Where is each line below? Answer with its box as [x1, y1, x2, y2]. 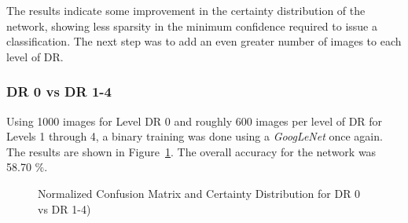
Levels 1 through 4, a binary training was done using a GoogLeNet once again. [6, 128, 383, 144]
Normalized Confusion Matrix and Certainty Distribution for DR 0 [38, 185, 361, 201]
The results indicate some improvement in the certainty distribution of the [6, 2, 366, 18]
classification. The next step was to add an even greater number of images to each [6, 33, 402, 49]
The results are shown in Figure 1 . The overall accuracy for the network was [6, 143, 377, 159]
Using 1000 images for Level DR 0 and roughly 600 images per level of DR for [6, 112, 383, 129]
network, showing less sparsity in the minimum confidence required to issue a [6, 17, 377, 34]
